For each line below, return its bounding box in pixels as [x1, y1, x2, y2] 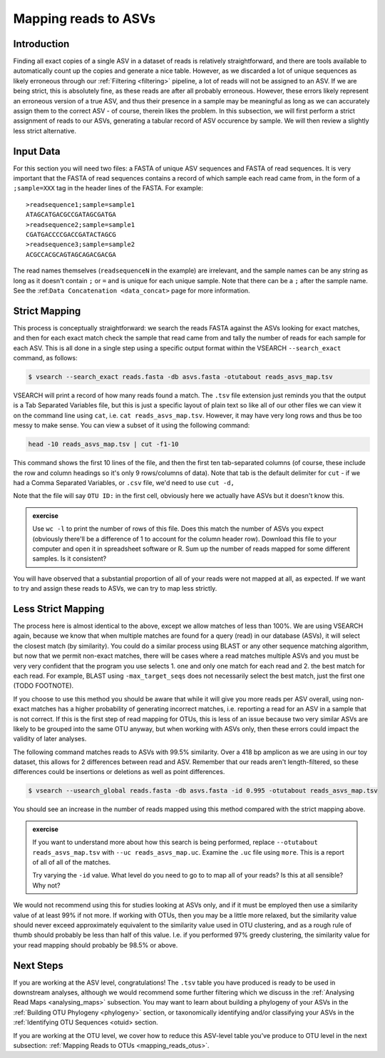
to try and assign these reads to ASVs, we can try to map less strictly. [13, 584, 217, 593]
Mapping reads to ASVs [13, 11, 156, 26]
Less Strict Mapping [13, 603, 105, 615]
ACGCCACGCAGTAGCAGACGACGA [26, 250, 117, 258]
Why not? [32, 881, 61, 890]
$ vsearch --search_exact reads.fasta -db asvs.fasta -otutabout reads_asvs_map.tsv [28, 373, 333, 381]
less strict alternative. [13, 126, 76, 135]
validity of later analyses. [13, 735, 87, 743]
